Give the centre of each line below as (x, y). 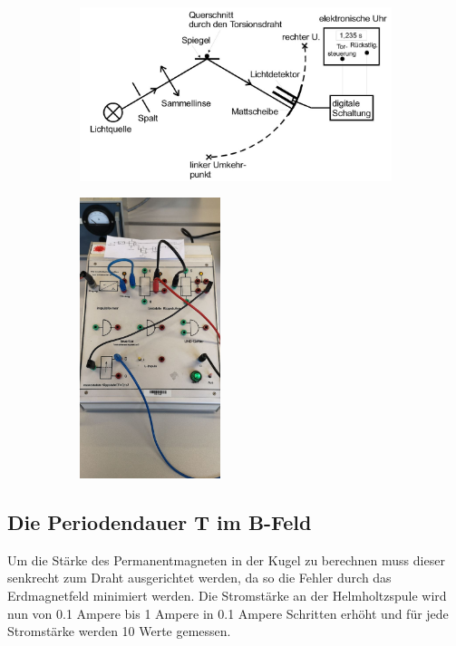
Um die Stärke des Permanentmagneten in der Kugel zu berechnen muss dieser (226, 559)
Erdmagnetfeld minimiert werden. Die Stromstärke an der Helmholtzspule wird (227, 595)
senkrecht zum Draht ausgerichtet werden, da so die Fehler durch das (199, 578)
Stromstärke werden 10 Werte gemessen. (119, 631)
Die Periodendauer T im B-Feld (160, 521)
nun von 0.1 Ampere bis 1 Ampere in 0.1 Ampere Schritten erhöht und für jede (228, 613)
